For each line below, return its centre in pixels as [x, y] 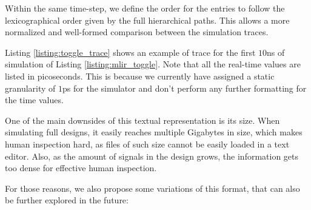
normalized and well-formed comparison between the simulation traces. [137, 32]
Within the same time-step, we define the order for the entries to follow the [145, 8]
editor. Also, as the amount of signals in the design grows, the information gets [152, 156]
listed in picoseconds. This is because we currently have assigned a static [140, 76]
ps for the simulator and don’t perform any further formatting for [185, 88]
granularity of [30, 88]
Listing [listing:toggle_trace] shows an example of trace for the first [130, 52]
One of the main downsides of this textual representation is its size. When [142, 120]
